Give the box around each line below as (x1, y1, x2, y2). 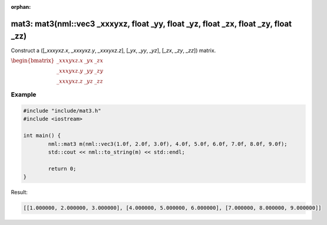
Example (11, 90, 37, 99)
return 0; (48, 165, 77, 172)
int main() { (23, 132, 61, 139)
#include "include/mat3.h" (23, 107, 101, 115)
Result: (11, 189, 28, 196)
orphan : (11, 4, 31, 10)
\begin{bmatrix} (11, 57, 55, 64)
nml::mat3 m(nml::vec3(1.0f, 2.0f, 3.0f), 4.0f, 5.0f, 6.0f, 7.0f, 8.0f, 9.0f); (48, 141, 288, 147)
